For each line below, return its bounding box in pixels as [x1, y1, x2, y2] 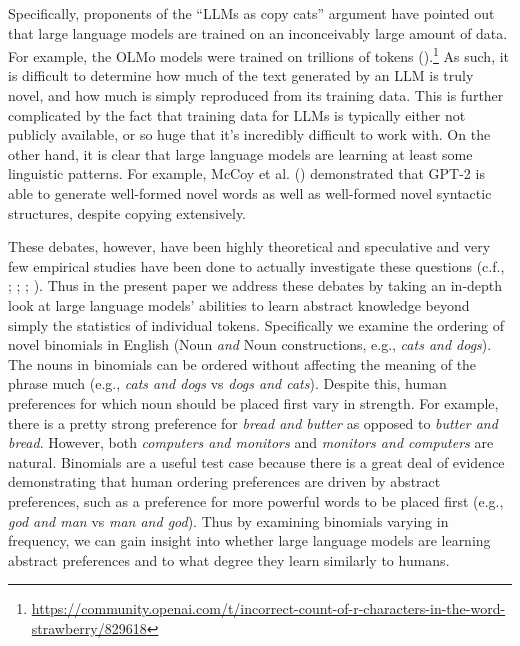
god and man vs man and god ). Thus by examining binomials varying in [8, 510, 449, 531]
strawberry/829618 [31, 617, 147, 638]
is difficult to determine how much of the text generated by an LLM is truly [8, 65, 474, 86]
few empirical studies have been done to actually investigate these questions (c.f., [8, 255, 505, 276]
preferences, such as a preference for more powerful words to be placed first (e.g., [8, 490, 504, 511]
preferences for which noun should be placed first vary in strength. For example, [8, 392, 499, 413]
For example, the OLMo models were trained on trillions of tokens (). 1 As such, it [8, 43, 510, 66]
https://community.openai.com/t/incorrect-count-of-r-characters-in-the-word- [31, 598, 506, 619]
